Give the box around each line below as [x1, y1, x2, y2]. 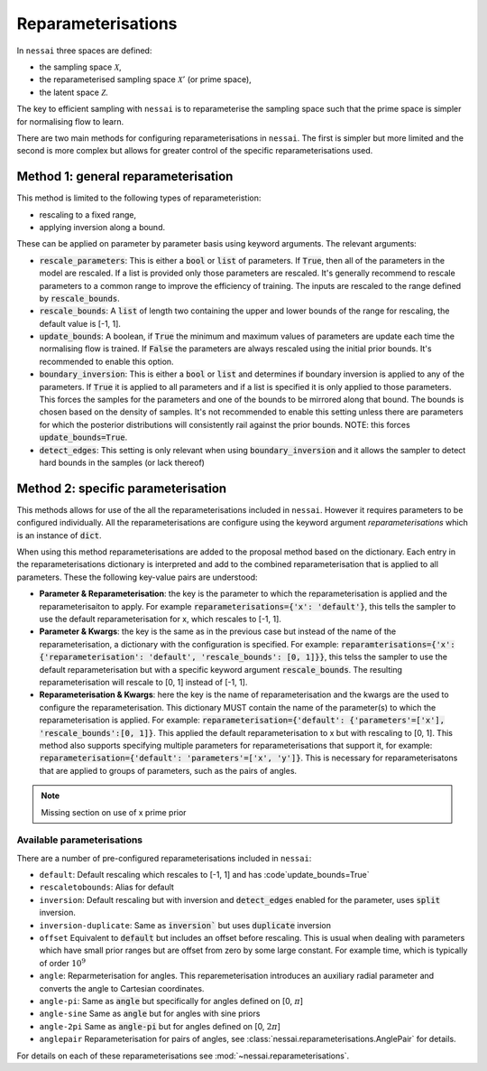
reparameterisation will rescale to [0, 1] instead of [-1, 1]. [39, 676, 248, 687]
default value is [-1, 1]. [39, 318, 122, 329]
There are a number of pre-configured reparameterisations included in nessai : [16, 852, 312, 863]
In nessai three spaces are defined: [16, 45, 152, 56]
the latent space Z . [39, 87, 108, 98]
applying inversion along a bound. [39, 221, 166, 232]
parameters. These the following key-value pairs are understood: [16, 572, 258, 582]
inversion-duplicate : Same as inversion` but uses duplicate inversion [39, 919, 332, 930]
